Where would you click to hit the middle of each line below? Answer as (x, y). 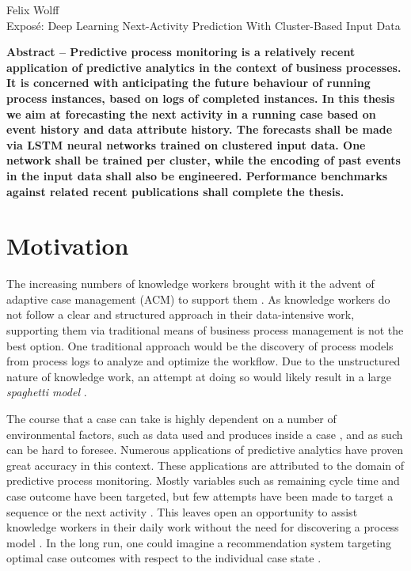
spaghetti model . (47, 392)
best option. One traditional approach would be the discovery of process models (200, 345)
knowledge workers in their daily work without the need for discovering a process (203, 527)
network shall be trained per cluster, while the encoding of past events (204, 160)
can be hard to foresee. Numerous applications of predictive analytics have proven (205, 450)
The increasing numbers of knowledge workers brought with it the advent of (190, 284)
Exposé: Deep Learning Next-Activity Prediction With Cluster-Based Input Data (204, 25)
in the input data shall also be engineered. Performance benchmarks (197, 175)
